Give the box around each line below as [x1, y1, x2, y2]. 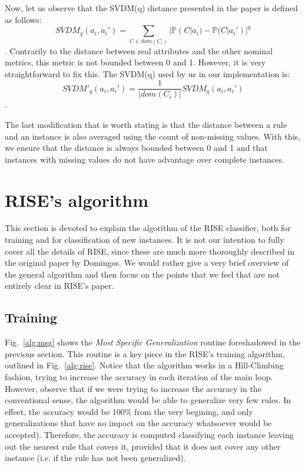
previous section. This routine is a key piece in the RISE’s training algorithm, [5, 347, 285, 360]
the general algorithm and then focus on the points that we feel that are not [5, 268, 280, 280]
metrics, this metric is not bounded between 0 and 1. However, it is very [5, 56, 266, 68]
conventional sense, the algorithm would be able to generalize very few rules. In [5, 394, 291, 406]
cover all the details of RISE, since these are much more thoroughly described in [5, 245, 295, 257]
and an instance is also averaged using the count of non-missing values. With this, [5, 130, 300, 142]
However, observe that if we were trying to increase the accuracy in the [5, 382, 261, 394]
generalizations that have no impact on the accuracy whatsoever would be [5, 417, 272, 429]
